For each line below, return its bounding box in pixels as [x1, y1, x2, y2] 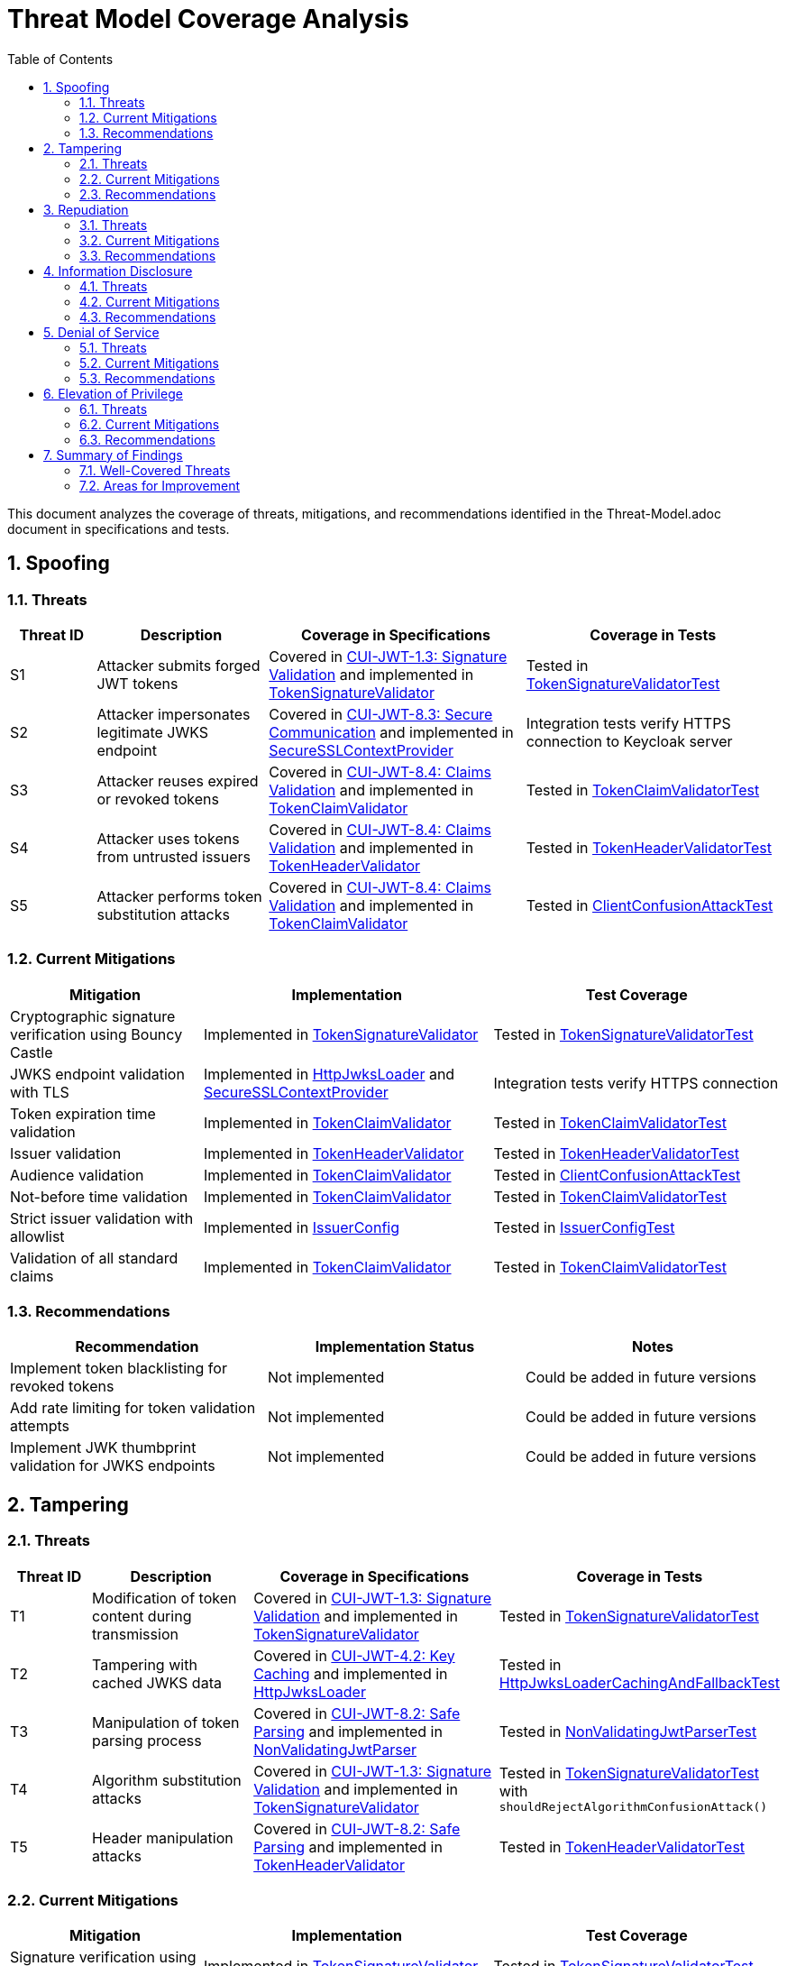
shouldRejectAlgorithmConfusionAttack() [499, 1800, 768, 1814]
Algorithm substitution [92, 1770, 242, 1789]
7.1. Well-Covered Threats [79, 462, 231, 478]
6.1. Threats [79, 400, 148, 417]
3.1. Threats [79, 216, 148, 233]
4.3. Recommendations [79, 308, 216, 325]
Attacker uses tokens [96, 829, 240, 848]
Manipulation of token [92, 1713, 240, 1732]
